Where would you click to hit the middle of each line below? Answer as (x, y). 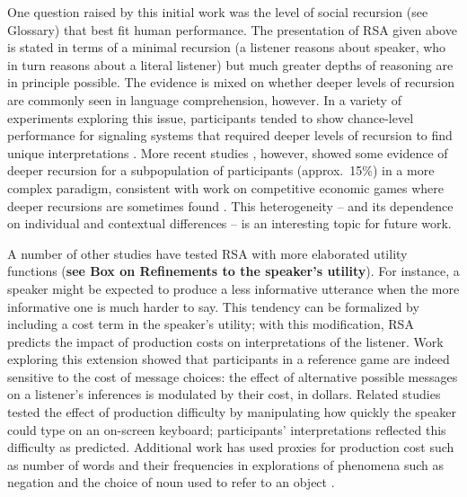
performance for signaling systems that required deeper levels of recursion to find (230, 135)
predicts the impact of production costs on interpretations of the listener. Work (225, 341)
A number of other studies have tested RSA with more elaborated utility (207, 253)
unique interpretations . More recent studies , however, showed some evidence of (228, 152)
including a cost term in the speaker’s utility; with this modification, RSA (211, 324)
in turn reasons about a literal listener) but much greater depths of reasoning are (230, 64)
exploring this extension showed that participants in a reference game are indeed (229, 359)
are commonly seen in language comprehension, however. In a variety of (204, 99)
